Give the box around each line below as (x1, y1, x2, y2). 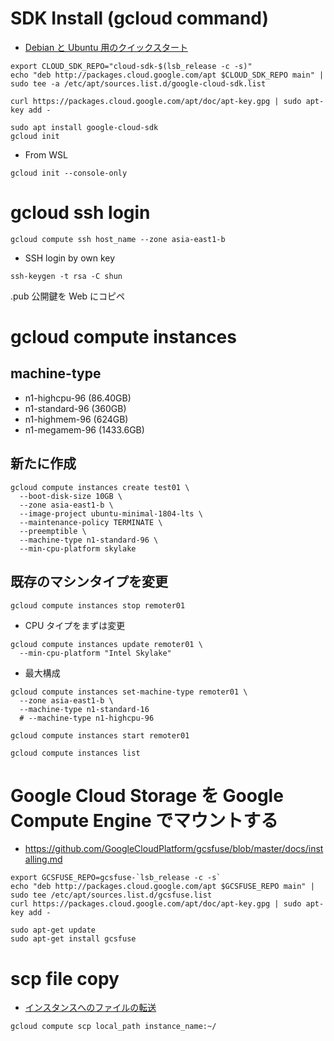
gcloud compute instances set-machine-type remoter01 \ (10, 687, 248, 697)
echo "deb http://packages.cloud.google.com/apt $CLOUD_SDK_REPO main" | (10, 70, 325, 80)
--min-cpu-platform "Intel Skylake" (19, 648, 172, 658)
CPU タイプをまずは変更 (24, 619, 126, 631)
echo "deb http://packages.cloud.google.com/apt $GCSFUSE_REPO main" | (10, 882, 315, 892)
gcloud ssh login (10, 202, 151, 224)
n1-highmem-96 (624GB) (24, 413, 129, 425)
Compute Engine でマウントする (10, 809, 279, 832)
